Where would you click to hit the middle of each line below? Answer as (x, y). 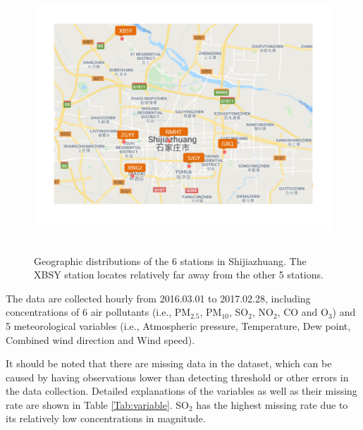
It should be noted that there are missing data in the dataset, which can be (169, 363)
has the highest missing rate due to (272, 404)
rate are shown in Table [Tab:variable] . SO (98, 404)
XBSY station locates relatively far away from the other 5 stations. (179, 275)
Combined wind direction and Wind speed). (100, 339)
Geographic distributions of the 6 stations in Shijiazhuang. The (170, 260)
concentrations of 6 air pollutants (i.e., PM (98, 312)
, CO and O (303, 312)
